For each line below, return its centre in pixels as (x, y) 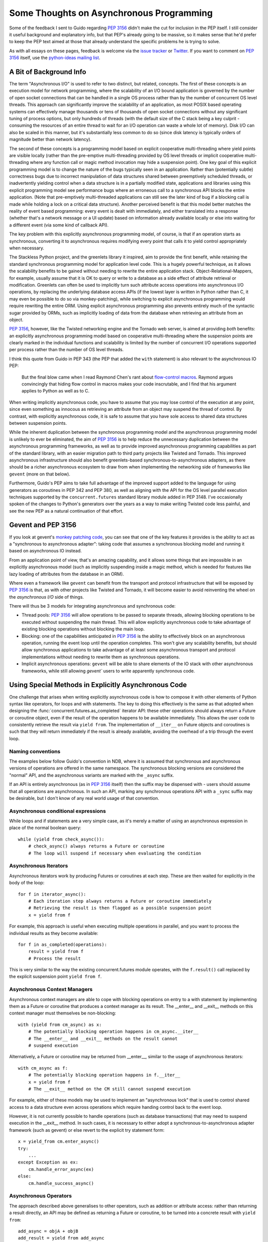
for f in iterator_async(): (52, 894)
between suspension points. (38, 423)
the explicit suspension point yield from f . (55, 977)
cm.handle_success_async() (61, 1183)
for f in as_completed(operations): (63, 944)
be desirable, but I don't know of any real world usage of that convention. (84, 798)
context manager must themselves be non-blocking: (63, 1013)
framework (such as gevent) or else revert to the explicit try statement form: (87, 1130)
